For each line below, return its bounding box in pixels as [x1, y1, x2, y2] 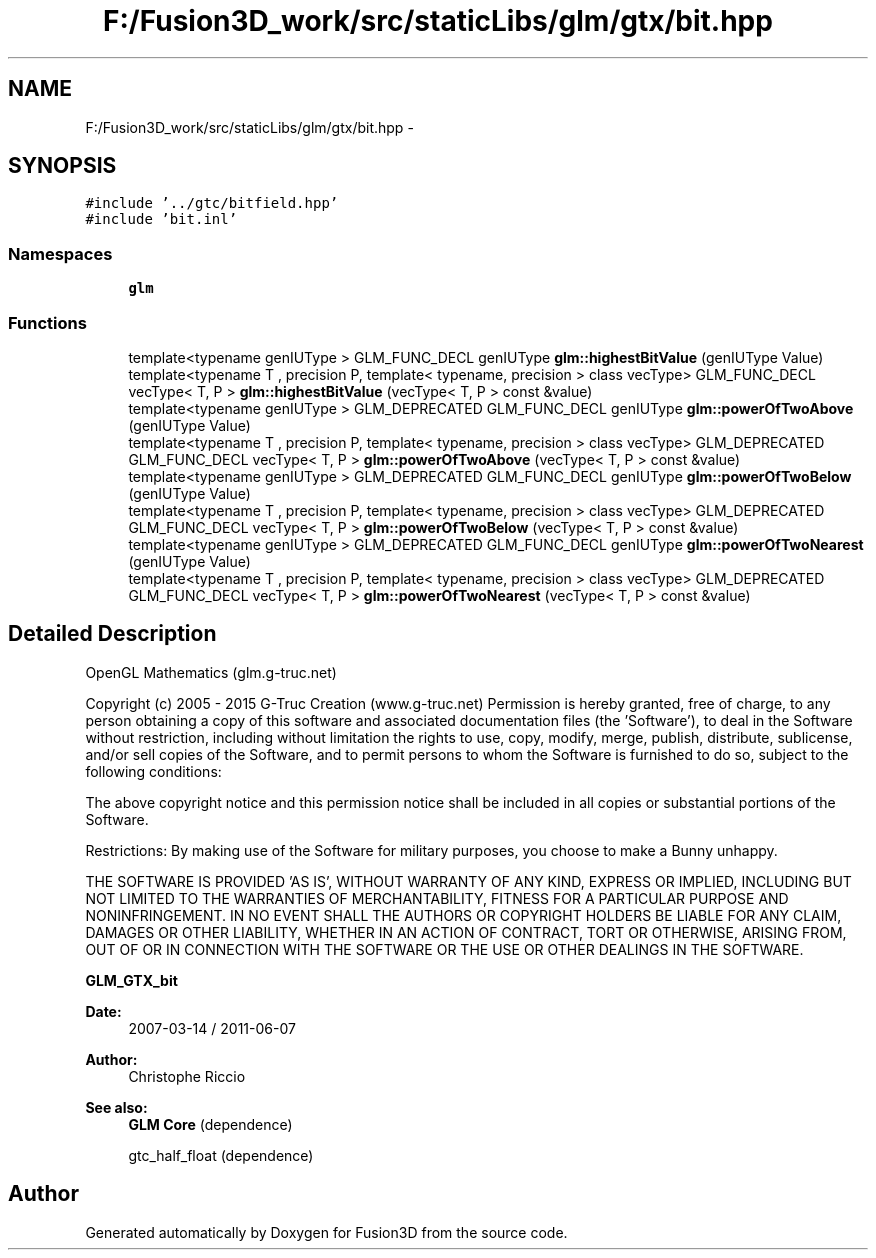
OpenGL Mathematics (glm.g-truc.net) [85, 663, 337, 681]
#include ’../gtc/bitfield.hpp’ [85, 195, 339, 212]
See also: [85, 1098, 148, 1116]
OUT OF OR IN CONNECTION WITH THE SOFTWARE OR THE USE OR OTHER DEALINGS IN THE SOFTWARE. [85, 940, 804, 958]
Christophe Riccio [128, 1067, 246, 1085]
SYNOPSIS [8, 153, 117, 179]
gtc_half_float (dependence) [128, 1146, 314, 1164]
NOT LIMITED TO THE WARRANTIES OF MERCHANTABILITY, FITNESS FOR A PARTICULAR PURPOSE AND [85, 889, 789, 907]
